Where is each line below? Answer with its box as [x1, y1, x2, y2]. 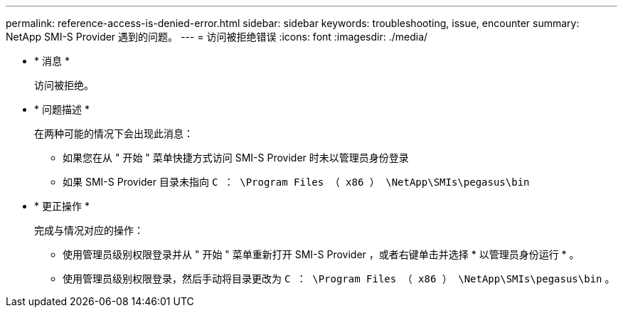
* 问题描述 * [34, 103, 90, 115]
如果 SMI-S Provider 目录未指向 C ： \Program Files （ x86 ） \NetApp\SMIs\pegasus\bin [63, 176, 530, 188]
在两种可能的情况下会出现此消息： [34, 127, 193, 139]
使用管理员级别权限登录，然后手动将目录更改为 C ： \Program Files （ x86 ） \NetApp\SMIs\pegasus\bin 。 [63, 272, 615, 285]
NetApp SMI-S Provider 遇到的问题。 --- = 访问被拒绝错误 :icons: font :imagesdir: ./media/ [6, 31, 428, 43]
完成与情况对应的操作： [34, 224, 144, 236]
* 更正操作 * [34, 200, 90, 212]
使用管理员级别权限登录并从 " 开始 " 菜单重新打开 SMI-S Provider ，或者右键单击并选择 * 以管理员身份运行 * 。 [63, 248, 580, 260]
